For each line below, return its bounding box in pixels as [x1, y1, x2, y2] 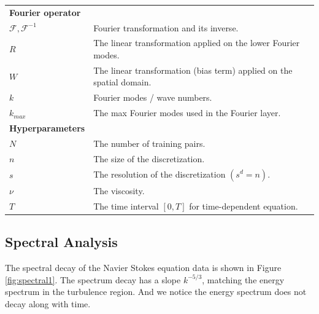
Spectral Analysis [5, 232, 118, 251]
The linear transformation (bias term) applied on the [93, 63, 293, 76]
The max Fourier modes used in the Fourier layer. [93, 106, 281, 119]
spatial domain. [93, 76, 152, 88]
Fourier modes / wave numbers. [93, 91, 212, 104]
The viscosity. [93, 184, 145, 197]
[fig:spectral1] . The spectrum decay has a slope [5, 273, 181, 286]
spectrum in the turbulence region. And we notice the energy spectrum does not [5, 285, 307, 298]
